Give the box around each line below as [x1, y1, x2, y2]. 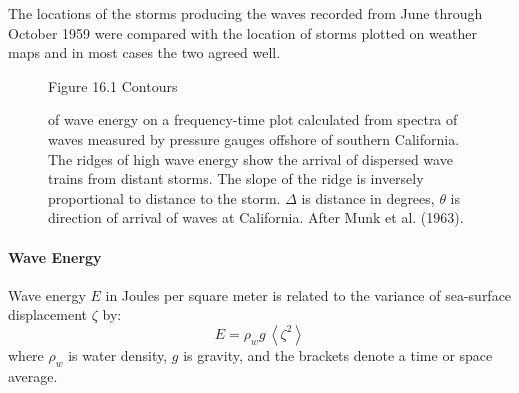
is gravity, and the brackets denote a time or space [183, 344, 493, 365]
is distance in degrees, [301, 187, 435, 208]
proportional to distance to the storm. [48, 187, 281, 208]
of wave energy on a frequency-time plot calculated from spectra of [48, 109, 458, 130]
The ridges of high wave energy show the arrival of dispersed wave [48, 148, 453, 169]
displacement [8, 304, 88, 325]
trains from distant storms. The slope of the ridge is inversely [48, 168, 424, 189]
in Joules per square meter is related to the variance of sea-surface [105, 284, 512, 305]
